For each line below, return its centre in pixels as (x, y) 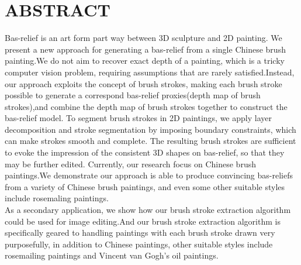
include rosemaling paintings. (57, 198)
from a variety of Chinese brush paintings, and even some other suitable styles (145, 186)
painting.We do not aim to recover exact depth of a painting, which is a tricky (145, 61)
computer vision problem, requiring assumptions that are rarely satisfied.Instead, (150, 72)
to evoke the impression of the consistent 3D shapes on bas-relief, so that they (145, 152)
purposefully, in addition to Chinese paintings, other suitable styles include (139, 244)
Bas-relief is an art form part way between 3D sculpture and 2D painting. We (143, 38)
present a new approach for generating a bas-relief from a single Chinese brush (145, 49)
